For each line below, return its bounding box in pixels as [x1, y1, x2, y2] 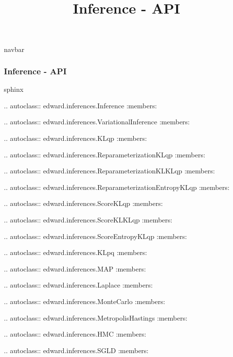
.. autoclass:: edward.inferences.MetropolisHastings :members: [4, 312, 188, 323]
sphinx [4, 84, 24, 94]
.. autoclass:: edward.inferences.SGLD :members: [4, 345, 149, 355]
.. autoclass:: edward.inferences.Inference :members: [4, 100, 157, 110]
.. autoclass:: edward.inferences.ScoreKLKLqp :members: [4, 214, 173, 224]
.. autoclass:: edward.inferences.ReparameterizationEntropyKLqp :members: [4, 182, 230, 192]
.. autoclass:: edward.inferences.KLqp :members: [4, 133, 147, 143]
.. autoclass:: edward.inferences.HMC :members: [4, 329, 146, 339]
